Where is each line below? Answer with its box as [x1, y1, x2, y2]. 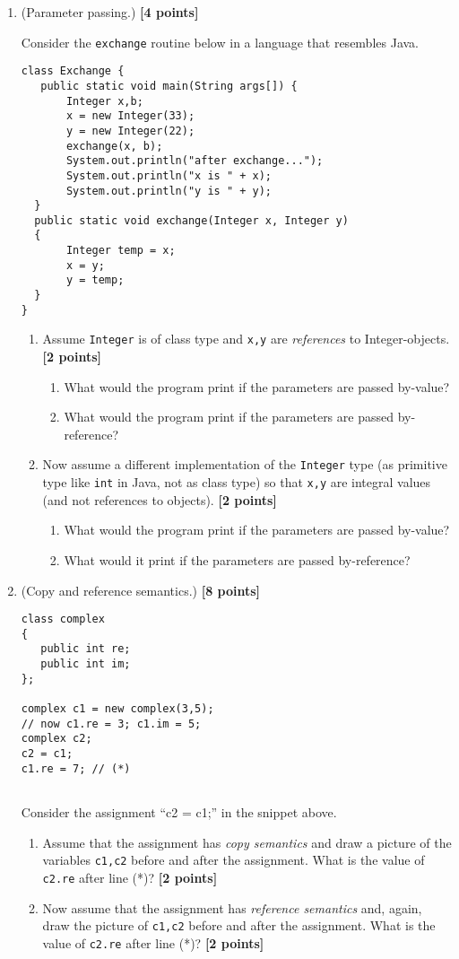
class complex [21, 613, 105, 626]
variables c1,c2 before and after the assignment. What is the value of [42, 850, 425, 869]
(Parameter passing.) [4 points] [21, 3, 199, 21]
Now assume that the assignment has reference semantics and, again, [42, 898, 422, 917]
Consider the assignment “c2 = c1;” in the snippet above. [21, 803, 337, 821]
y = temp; [65, 274, 125, 287]
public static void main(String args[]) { [40, 79, 298, 92]
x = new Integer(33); [65, 109, 195, 123]
